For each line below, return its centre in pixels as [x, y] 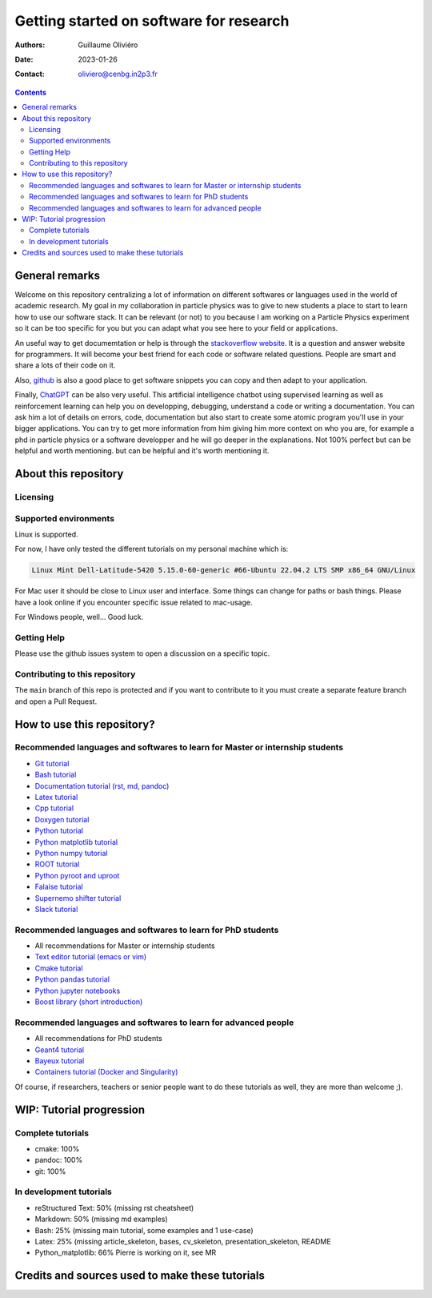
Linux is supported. [47, 534]
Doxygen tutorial [62, 819]
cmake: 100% [57, 1148]
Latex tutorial [56, 798]
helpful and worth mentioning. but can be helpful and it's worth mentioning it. [142, 451]
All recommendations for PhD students [99, 1039]
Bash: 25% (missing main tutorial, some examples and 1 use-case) [144, 1230]
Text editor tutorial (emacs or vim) [91, 957]
